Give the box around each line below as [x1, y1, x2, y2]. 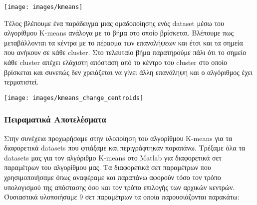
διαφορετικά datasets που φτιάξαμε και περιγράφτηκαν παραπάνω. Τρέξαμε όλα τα [4, 142, 246, 153]
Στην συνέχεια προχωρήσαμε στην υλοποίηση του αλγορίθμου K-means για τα [4, 132, 233, 143]
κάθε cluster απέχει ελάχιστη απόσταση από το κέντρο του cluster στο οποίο [4, 57, 228, 67]
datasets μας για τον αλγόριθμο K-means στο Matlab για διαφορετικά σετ [4, 152, 222, 162]
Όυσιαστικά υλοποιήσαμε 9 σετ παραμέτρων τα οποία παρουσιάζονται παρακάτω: [4, 191, 240, 202]
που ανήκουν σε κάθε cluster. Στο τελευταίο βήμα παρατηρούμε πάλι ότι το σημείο [4, 47, 247, 57]
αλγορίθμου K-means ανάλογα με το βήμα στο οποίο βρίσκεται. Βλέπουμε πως [4, 27, 234, 38]
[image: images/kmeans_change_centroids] [4, 94, 144, 101]
